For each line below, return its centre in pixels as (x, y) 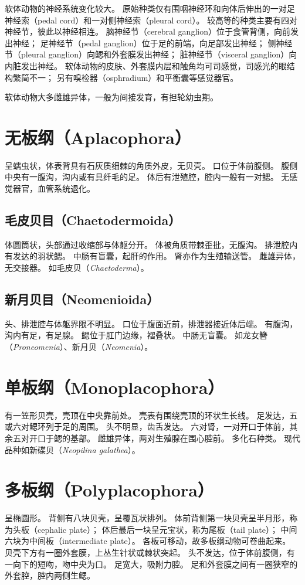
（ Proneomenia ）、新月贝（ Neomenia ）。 (79, 347)
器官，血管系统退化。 (54, 188)
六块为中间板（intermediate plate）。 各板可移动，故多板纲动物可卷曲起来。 (148, 541)
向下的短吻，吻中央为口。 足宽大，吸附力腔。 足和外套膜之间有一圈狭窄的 (155, 564)
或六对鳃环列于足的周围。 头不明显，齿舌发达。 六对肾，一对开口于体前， (147, 426)
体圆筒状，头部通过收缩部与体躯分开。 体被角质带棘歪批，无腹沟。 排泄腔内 (151, 244)
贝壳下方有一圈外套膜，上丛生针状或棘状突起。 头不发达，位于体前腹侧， (146, 552)
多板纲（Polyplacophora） (109, 490)
